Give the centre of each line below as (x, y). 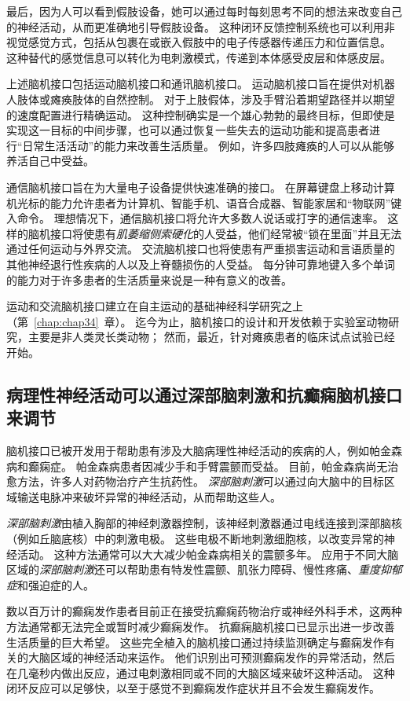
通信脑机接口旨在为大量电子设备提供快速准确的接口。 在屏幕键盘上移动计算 (201, 187)
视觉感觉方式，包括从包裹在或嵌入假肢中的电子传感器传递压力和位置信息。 (199, 42)
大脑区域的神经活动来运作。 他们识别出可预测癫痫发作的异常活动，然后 (211, 657)
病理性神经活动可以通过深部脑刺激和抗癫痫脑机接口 (204, 394)
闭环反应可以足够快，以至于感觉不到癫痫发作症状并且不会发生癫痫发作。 (193, 688)
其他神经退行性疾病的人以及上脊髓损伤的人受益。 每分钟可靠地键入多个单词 (201, 264)
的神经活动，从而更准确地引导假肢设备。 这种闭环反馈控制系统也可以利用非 (201, 26)
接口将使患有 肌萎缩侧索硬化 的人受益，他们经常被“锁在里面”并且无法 (226, 233)
